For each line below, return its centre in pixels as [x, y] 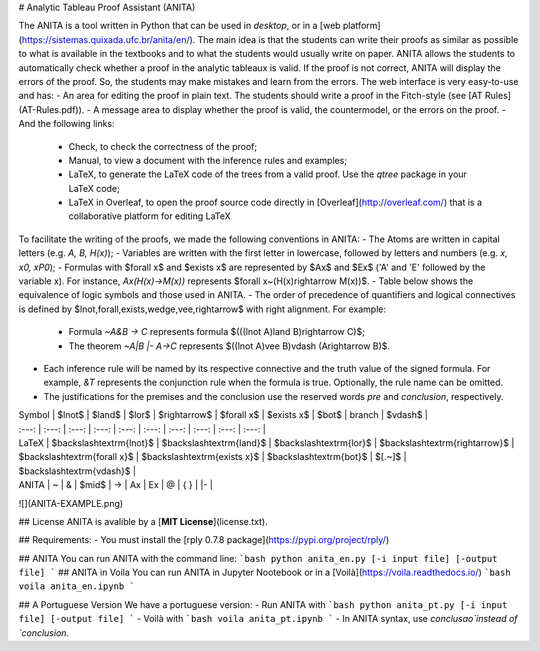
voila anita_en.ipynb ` [76, 586]
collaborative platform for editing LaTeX [150, 216]
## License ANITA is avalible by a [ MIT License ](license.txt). [143, 521]
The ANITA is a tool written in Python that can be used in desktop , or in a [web [179, 26]
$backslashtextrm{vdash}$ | [77, 471]
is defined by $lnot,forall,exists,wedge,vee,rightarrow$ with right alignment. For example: [202, 309]
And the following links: [66, 124]
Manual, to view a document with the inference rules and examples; [208, 160]
